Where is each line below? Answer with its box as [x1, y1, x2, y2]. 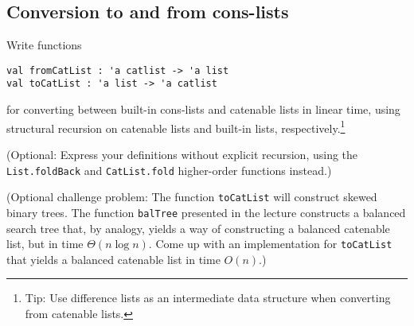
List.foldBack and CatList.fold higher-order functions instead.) [6, 161, 332, 178]
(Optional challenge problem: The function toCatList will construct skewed [6, 188, 377, 205]
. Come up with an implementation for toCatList [148, 235, 393, 252]
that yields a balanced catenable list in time [6, 250, 221, 267]
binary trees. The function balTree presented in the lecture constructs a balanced [6, 204, 406, 220]
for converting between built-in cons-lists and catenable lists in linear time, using [6, 101, 400, 118]
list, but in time [6, 235, 84, 252]
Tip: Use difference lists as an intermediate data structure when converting [25, 289, 391, 306]
